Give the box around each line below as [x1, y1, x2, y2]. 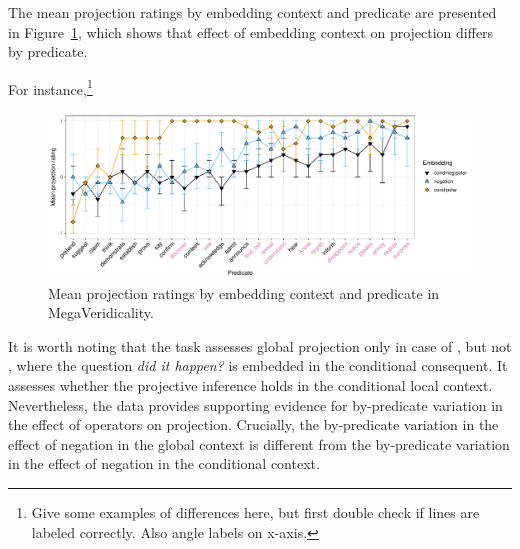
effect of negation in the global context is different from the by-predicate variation [8, 433, 510, 454]
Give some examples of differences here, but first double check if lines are [31, 502, 480, 522]
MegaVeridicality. [48, 302, 154, 323]
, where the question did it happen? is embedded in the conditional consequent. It [8, 355, 508, 376]
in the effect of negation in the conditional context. [8, 453, 320, 474]
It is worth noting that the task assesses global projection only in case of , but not [8, 335, 512, 356]
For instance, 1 [8, 75, 93, 99]
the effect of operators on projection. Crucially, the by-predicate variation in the [8, 414, 499, 435]
